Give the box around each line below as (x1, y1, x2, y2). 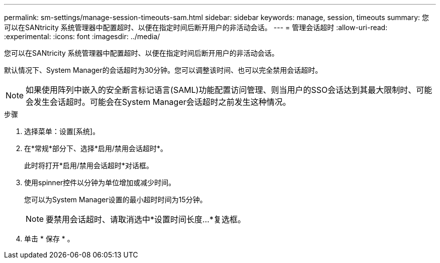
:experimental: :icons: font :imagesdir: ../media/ (4, 32, 160, 41)
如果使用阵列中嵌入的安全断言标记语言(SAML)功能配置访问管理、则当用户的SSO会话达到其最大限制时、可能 (26, 85, 432, 95)
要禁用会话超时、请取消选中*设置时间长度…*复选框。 (46, 214, 246, 224)
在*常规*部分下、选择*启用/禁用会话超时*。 (24, 144, 168, 153)
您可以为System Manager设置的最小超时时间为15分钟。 (24, 195, 207, 204)
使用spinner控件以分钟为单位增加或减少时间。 (24, 178, 176, 187)
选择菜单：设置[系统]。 (24, 127, 100, 136)
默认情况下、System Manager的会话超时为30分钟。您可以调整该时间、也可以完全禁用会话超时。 (4, 66, 322, 74)
